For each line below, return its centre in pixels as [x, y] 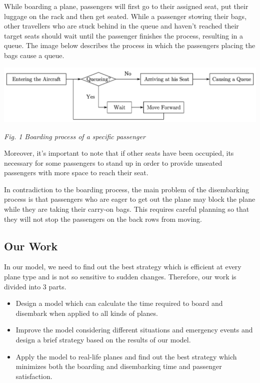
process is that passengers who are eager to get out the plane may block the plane [130, 199]
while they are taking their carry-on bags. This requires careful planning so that [127, 209]
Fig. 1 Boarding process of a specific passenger [75, 136]
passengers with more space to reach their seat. [76, 172]
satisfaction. [34, 376]
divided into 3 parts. [35, 286]
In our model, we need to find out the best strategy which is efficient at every [123, 267]
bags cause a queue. [34, 55]
